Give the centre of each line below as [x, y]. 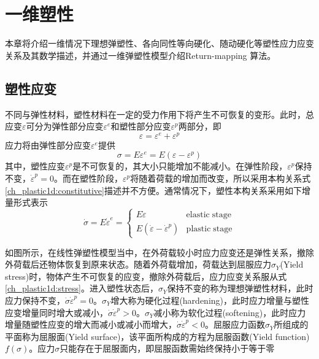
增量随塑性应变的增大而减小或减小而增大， [91, 324]
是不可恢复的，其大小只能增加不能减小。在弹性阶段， [180, 166]
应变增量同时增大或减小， [56, 312]
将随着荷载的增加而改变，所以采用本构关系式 [221, 178]
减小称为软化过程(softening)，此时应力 [230, 312]
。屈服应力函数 [235, 324]
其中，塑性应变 [35, 166]
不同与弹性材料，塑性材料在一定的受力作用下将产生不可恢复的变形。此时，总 [159, 114]
